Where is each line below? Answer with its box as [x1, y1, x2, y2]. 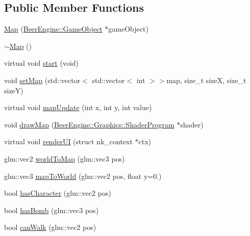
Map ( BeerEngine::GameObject [4, 23, 103, 34]
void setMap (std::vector [4, 74, 81, 85]
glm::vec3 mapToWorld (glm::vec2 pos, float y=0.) [4, 170, 162, 181]
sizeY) [4, 85, 23, 95]
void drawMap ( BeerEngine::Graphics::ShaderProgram [4, 119, 174, 129]
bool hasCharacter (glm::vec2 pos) [4, 188, 111, 198]
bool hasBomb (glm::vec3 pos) [4, 204, 99, 215]
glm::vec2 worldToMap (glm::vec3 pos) [4, 153, 125, 164]
